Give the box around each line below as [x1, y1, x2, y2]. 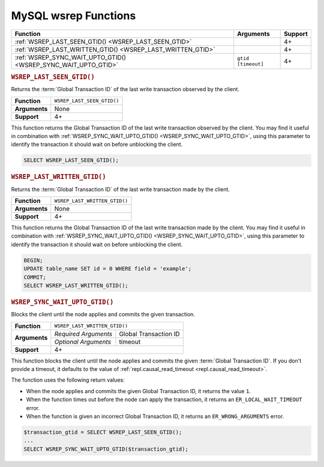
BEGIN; [23, 257, 43, 264]
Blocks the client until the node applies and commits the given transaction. [11, 311, 195, 318]
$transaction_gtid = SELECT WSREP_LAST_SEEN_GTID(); [23, 429, 182, 435]
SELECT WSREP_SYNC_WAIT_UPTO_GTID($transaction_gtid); [23, 445, 188, 453]
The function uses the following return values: [11, 376, 125, 384]
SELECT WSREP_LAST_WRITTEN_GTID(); [23, 282, 128, 289]
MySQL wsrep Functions [11, 9, 136, 22]
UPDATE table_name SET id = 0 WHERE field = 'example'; [23, 265, 192, 273]
